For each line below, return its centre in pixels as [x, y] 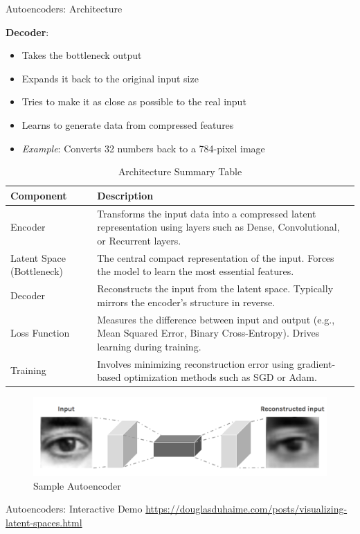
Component [39, 195]
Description [125, 195]
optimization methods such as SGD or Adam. [220, 377]
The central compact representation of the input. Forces [216, 257]
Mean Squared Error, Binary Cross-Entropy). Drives [208, 333]
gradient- [316, 363]
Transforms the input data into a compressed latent [207, 213]
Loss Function [40, 333]
